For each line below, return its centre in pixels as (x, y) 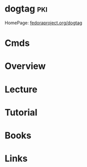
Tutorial (21, 112)
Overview (25, 66)
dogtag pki (26, 9)
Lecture (21, 89)
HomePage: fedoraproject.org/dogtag (43, 23)
